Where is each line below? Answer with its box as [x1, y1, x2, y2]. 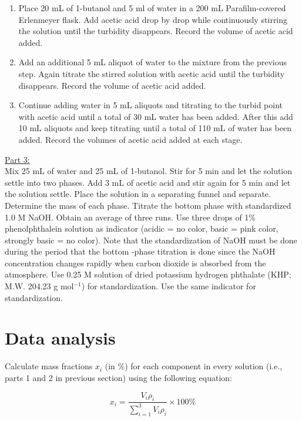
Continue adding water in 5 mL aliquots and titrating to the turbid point [18, 99, 283, 111]
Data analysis [5, 326, 116, 350]
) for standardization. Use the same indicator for [81, 280, 256, 292]
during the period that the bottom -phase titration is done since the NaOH [5, 245, 276, 258]
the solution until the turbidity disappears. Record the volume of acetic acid [18, 25, 293, 37]
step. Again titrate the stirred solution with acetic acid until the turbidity [18, 67, 285, 79]
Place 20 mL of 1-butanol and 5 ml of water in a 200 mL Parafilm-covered [18, 2, 286, 14]
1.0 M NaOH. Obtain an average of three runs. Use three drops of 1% [5, 210, 256, 223]
